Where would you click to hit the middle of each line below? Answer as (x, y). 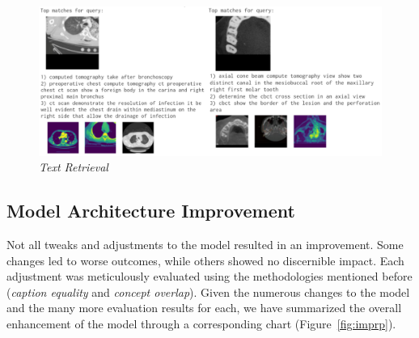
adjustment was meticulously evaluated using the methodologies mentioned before (209, 276)
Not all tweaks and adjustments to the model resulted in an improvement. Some (205, 245)
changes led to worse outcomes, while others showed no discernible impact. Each (205, 260)
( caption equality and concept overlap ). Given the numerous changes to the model (208, 292)
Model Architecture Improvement (151, 211)
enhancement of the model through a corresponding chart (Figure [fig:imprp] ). (201, 324)
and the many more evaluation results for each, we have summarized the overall (204, 308)
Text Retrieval (74, 167)
